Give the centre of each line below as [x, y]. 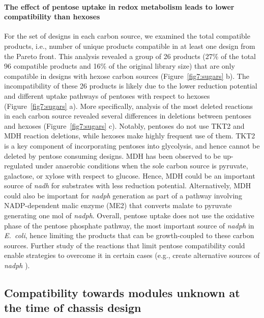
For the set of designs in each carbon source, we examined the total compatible [127, 36]
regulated [19, 166]
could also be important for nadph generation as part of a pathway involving [123, 195]
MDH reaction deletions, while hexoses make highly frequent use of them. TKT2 [130, 136]
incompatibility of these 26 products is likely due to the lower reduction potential [131, 86]
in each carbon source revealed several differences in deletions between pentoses [128, 116]
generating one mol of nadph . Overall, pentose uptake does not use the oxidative [129, 215]
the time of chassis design [73, 308]
